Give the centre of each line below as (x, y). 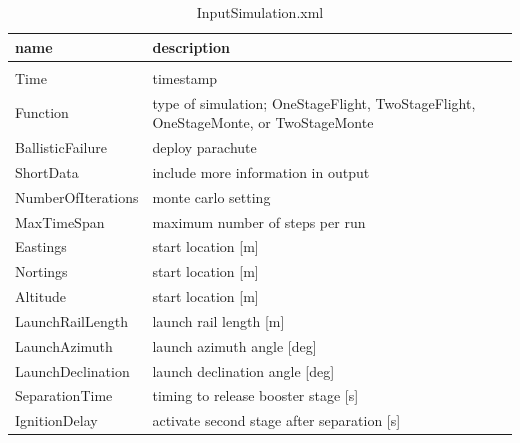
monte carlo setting (211, 196)
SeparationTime (64, 395)
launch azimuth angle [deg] (234, 345)
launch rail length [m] (218, 320)
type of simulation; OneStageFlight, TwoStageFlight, (314, 102)
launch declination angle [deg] (243, 370)
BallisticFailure (61, 146)
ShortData (47, 171)
